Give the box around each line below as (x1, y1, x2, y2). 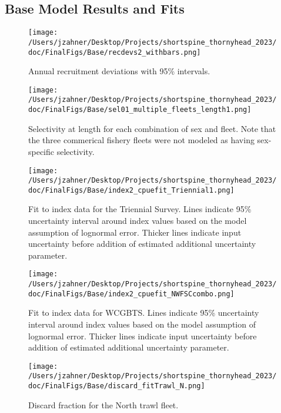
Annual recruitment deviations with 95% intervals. (28, 65, 210, 77)
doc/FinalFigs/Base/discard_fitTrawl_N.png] (28, 382, 205, 391)
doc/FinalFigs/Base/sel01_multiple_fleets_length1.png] (28, 105, 252, 114)
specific (28, 145, 55, 157)
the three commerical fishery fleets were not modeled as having (28, 134, 255, 146)
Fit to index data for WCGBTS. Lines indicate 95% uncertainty (28, 306, 259, 319)
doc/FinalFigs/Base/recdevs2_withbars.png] (28, 48, 201, 57)
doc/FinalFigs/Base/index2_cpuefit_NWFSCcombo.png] (28, 289, 235, 298)
